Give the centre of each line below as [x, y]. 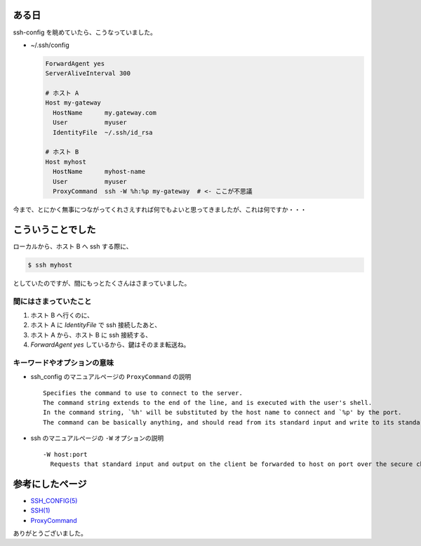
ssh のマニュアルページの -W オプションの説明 [97, 438]
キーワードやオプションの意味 [64, 363]
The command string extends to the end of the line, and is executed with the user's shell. [208, 403]
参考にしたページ [50, 484]
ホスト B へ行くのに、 [62, 315]
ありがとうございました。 [50, 533]
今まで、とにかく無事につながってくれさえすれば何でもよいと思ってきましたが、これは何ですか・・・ [160, 209]
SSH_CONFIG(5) [54, 500]
